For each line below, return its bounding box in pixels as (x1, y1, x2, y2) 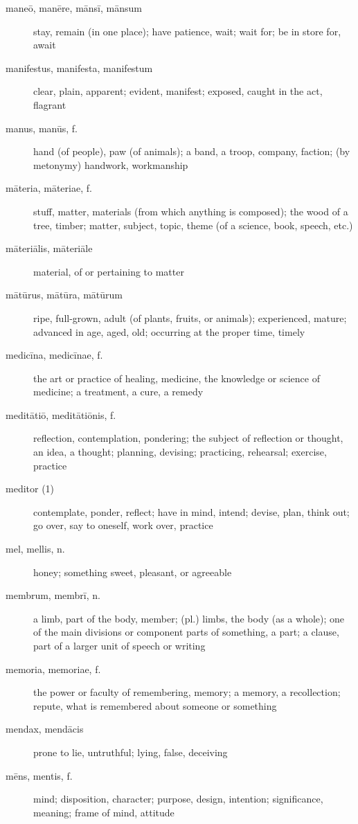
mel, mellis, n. (6, 541, 65, 556)
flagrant (33, 97, 66, 111)
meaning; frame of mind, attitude (33, 805, 174, 819)
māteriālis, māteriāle (6, 241, 93, 256)
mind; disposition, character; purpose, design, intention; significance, (33, 791, 323, 806)
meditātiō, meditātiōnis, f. (6, 407, 116, 422)
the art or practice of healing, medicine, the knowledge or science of (33, 370, 320, 385)
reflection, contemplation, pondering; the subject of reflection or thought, (33, 431, 343, 445)
